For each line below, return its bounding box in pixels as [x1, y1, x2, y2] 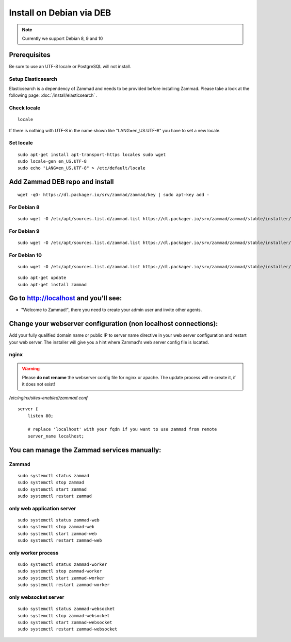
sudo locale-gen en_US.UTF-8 [17, 158, 87, 164]
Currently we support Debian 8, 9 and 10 [22, 35, 103, 41]
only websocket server [9, 593, 65, 600]
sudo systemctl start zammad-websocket [17, 620, 113, 625]
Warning [22, 365, 40, 371]
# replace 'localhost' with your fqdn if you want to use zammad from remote [27, 427, 217, 432]
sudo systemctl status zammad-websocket [17, 606, 115, 612]
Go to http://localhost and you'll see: [9, 294, 122, 302]
